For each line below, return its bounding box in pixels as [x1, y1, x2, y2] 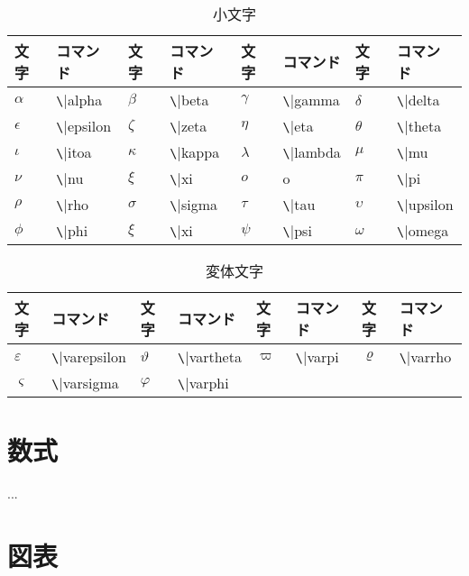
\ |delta [397, 89, 440, 110]
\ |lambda [282, 142, 341, 162]
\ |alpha [56, 89, 103, 110]
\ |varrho [399, 346, 452, 367]
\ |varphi [178, 372, 229, 393]
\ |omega [397, 220, 449, 241]
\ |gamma [282, 89, 340, 110]
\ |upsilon [397, 194, 454, 215]
